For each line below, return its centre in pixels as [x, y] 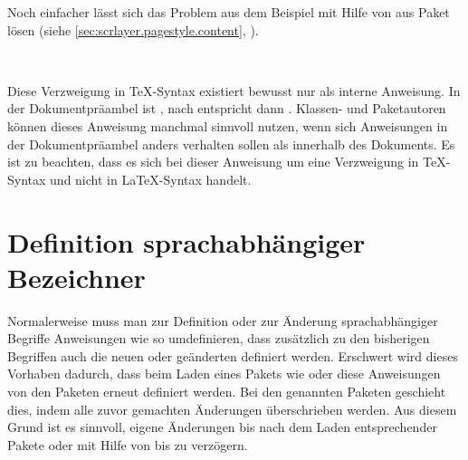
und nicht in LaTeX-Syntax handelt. [151, 179]
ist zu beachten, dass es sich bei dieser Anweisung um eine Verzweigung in [213, 162]
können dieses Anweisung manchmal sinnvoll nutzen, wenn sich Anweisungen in [228, 125]
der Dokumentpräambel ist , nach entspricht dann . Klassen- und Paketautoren [227, 108]
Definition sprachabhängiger [186, 241]
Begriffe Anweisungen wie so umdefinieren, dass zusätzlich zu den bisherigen [219, 338]
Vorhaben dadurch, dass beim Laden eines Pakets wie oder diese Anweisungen [224, 374]
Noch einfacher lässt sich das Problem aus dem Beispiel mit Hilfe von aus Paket [229, 12]
